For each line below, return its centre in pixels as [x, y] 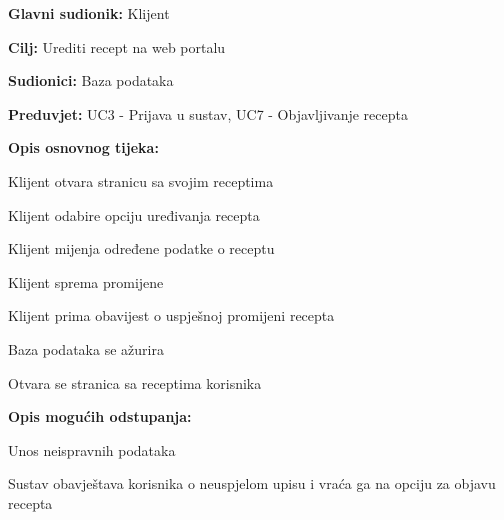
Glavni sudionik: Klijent [89, 13]
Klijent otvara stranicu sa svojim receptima [141, 180]
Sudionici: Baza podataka [91, 80]
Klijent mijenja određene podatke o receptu [141, 248]
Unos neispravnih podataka [92, 449]
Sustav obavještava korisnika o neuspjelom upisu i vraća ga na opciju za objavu [252, 483]
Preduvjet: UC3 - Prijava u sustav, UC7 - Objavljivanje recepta [208, 113]
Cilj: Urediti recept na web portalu [117, 46]
